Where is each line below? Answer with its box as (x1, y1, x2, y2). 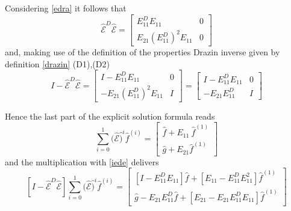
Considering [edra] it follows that (5, 2, 127, 14)
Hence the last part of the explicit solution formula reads (5, 109, 215, 122)
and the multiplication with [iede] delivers (5, 155, 159, 168)
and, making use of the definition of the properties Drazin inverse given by (5, 46, 280, 58)
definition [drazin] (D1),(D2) (5, 57, 110, 70)
